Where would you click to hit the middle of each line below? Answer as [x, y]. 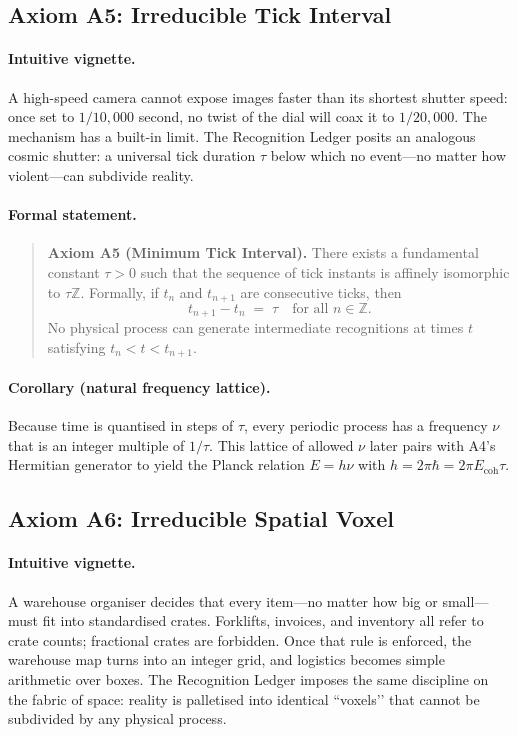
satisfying [76, 347]
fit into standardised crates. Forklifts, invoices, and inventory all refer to [263, 620]
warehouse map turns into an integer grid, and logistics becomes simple [226, 659]
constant [73, 271]
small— [465, 600]
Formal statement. [72, 214]
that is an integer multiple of [96, 444]
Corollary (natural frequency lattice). [139, 387]
